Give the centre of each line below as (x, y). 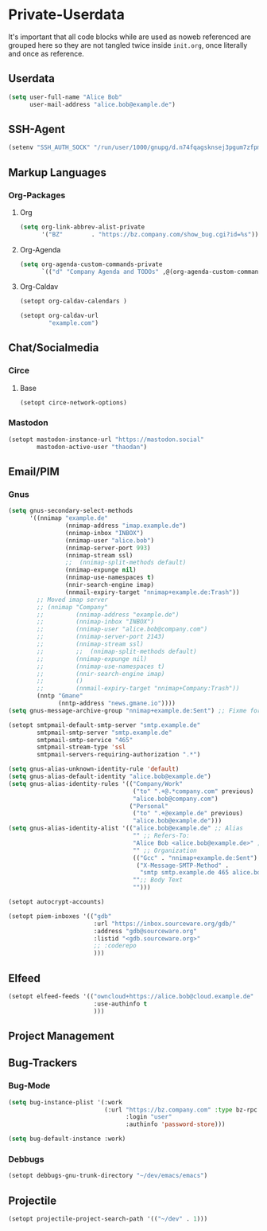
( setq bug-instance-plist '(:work (66, 1102)
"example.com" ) (74, 323)
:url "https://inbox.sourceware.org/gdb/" (165, 924)
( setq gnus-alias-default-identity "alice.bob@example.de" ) (110, 777)
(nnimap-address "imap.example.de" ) (126, 526)
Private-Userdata (66, 15)
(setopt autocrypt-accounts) (56, 902)
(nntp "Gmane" (60, 696)
